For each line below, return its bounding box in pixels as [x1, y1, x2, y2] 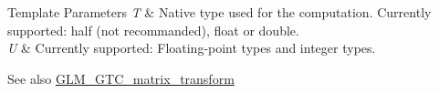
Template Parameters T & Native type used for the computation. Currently [7, 3, 432, 21]
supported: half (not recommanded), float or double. [7, 20, 299, 39]
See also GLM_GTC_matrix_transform [7, 68, 235, 88]
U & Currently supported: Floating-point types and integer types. [7, 38, 376, 57]
